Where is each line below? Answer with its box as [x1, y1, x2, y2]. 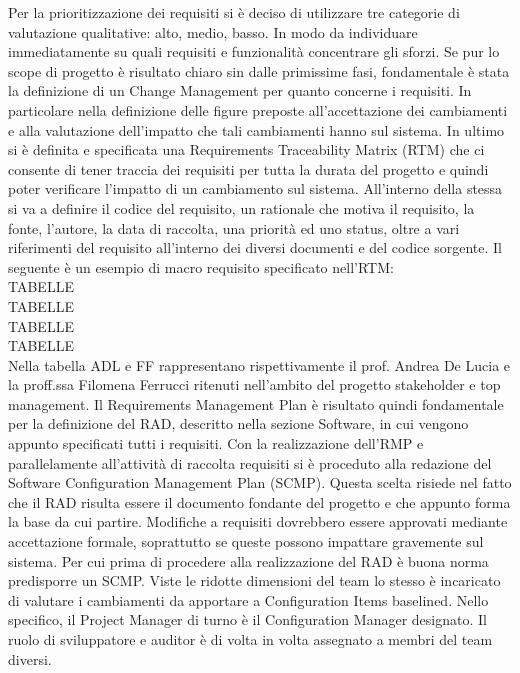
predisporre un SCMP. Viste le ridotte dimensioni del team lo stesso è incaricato [8, 570, 501, 591]
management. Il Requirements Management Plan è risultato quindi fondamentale [8, 393, 504, 414]
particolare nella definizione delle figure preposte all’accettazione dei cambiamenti [8, 99, 508, 120]
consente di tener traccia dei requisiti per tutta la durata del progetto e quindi [8, 158, 489, 179]
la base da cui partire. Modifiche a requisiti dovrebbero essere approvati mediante [8, 511, 508, 532]
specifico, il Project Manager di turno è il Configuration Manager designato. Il [8, 609, 487, 630]
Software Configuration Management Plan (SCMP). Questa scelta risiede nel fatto [8, 472, 512, 493]
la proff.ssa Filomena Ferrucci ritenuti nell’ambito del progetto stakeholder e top [8, 374, 501, 395]
